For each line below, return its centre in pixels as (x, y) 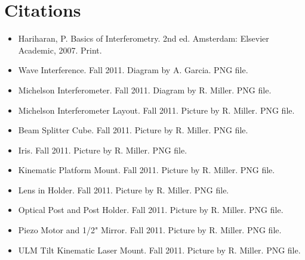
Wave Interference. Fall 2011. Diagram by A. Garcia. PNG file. (133, 70)
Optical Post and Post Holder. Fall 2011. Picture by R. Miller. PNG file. (151, 210)
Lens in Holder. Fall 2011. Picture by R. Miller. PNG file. (124, 189)
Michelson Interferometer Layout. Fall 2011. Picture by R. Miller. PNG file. (156, 110)
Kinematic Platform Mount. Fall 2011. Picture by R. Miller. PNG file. (147, 170)
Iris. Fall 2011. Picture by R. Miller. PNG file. (103, 150)
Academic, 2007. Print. (60, 50)
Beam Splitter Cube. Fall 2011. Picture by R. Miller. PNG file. (133, 130)
